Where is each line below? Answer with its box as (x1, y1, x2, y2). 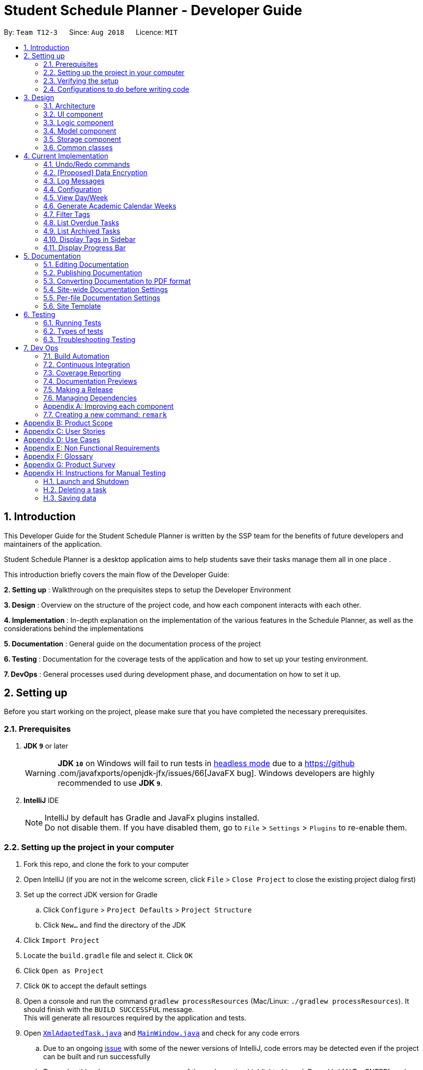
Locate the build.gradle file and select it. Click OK (24, 951, 193, 960)
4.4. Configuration (43, 185, 102, 193)
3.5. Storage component (43, 134, 121, 143)
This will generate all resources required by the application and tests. (24, 1013, 246, 1022)
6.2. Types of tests (43, 326, 104, 335)
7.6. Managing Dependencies (43, 393, 137, 402)
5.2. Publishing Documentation (43, 268, 142, 277)
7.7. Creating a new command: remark (43, 410, 167, 419)
